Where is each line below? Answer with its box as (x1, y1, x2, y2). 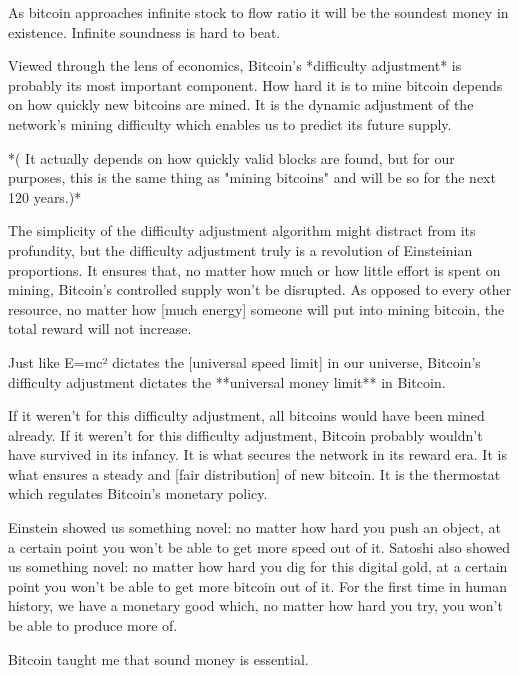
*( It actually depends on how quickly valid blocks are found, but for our (8, 147, 455, 168)
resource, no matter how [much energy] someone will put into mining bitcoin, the (8, 298, 505, 319)
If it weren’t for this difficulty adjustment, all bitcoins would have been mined (8, 405, 485, 426)
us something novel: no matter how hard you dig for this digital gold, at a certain (8, 556, 508, 577)
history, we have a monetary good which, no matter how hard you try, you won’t (8, 595, 503, 616)
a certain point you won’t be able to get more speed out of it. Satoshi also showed (8, 536, 511, 557)
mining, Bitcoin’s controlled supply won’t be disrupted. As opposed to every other (8, 279, 512, 300)
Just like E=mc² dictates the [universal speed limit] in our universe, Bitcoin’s (8, 351, 481, 372)
